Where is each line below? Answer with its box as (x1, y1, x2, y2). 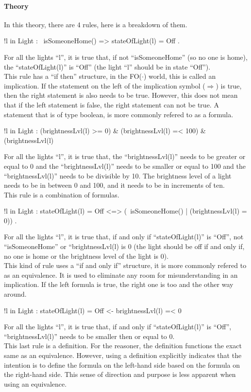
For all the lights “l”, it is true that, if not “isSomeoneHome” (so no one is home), (4, 52, 248, 62)
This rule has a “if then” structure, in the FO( (4, 71, 142, 81)
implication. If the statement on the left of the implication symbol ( (4, 80, 205, 90)
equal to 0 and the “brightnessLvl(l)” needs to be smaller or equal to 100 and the (4, 160, 246, 171)
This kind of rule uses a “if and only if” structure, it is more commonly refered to (4, 260, 247, 270)
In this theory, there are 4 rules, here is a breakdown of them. (4, 19, 187, 29)
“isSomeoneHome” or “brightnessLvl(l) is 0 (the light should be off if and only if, (4, 241, 245, 251)
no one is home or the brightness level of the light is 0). (4, 250, 169, 261)
